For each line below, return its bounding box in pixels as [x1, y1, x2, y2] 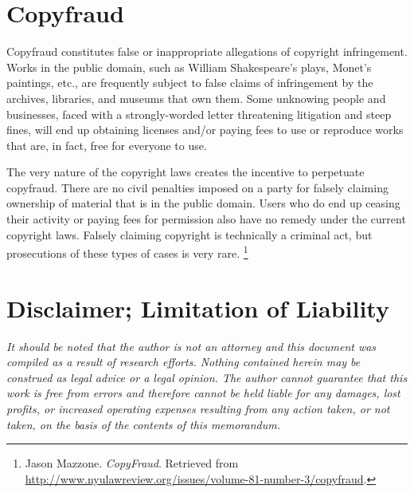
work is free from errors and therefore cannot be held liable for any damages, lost [6, 385, 400, 401]
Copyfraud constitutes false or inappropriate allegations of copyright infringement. [6, 43, 408, 60]
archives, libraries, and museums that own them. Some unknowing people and [6, 89, 386, 106]
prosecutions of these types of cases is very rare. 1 [6, 243, 248, 261]
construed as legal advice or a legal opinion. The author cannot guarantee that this [6, 369, 408, 385]
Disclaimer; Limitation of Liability [6, 291, 389, 324]
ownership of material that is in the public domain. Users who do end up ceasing [6, 195, 400, 211]
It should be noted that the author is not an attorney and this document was [6, 337, 377, 354]
